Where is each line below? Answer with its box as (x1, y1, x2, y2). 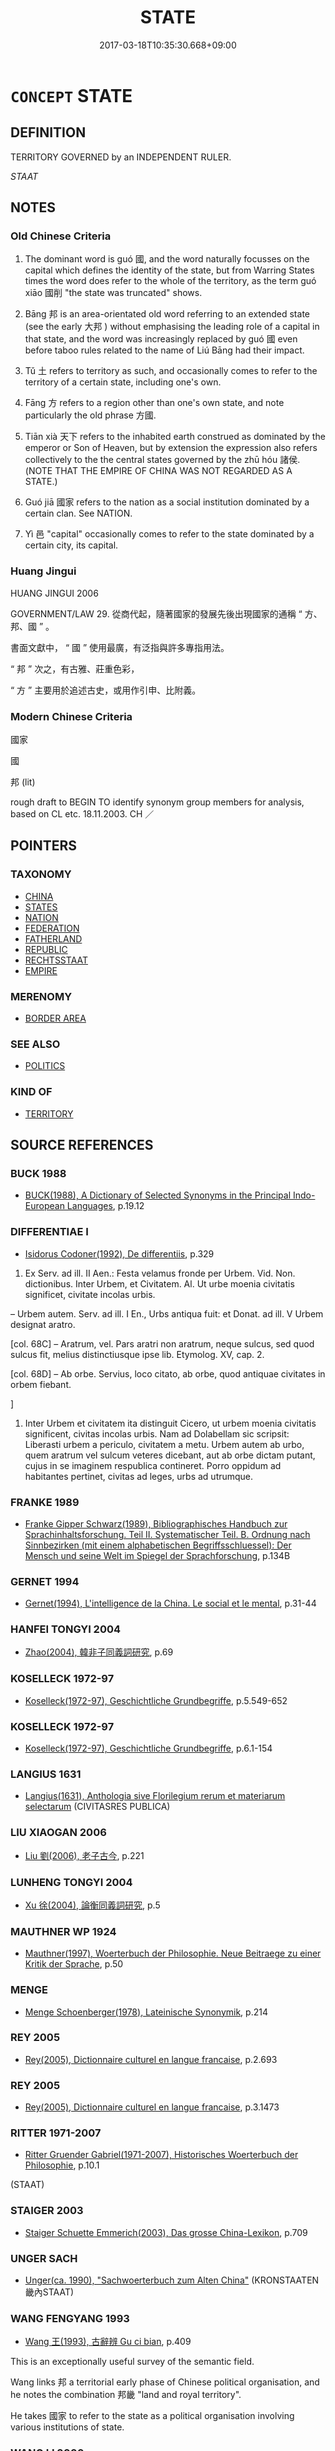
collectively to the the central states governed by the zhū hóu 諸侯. (24, 454, 301, 466)
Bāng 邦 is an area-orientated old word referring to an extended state (24, 308, 310, 320)
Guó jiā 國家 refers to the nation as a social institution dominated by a (24, 496, 310, 508)
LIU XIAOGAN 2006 (10, 1826, 107, 1840)
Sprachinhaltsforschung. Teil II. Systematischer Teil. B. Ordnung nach (24, 1528, 311, 1540)
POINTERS (10, 837, 78, 855)
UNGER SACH (10, 2251, 78, 2265)
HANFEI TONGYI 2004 (10, 1622, 122, 1636)
